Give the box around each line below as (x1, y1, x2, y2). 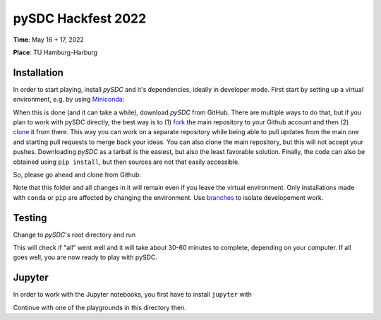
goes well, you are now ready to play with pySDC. (13, 253, 158, 261)
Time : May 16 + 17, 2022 (13, 35, 85, 44)
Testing (13, 212, 47, 224)
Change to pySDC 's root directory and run (13, 230, 136, 239)
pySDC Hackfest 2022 (13, 11, 147, 26)
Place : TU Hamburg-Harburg (13, 48, 98, 57)
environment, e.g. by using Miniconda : (13, 95, 125, 104)
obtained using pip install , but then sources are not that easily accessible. (13, 158, 240, 166)
